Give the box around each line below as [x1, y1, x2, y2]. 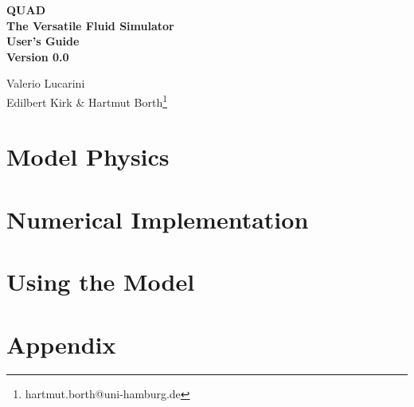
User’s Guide [6, 33, 80, 49]
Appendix [6, 327, 116, 360]
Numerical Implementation [6, 202, 309, 235]
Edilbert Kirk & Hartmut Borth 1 [6, 91, 168, 110]
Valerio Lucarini [6, 75, 85, 92]
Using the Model [6, 265, 195, 298]
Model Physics [6, 140, 170, 173]
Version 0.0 [6, 48, 69, 65]
